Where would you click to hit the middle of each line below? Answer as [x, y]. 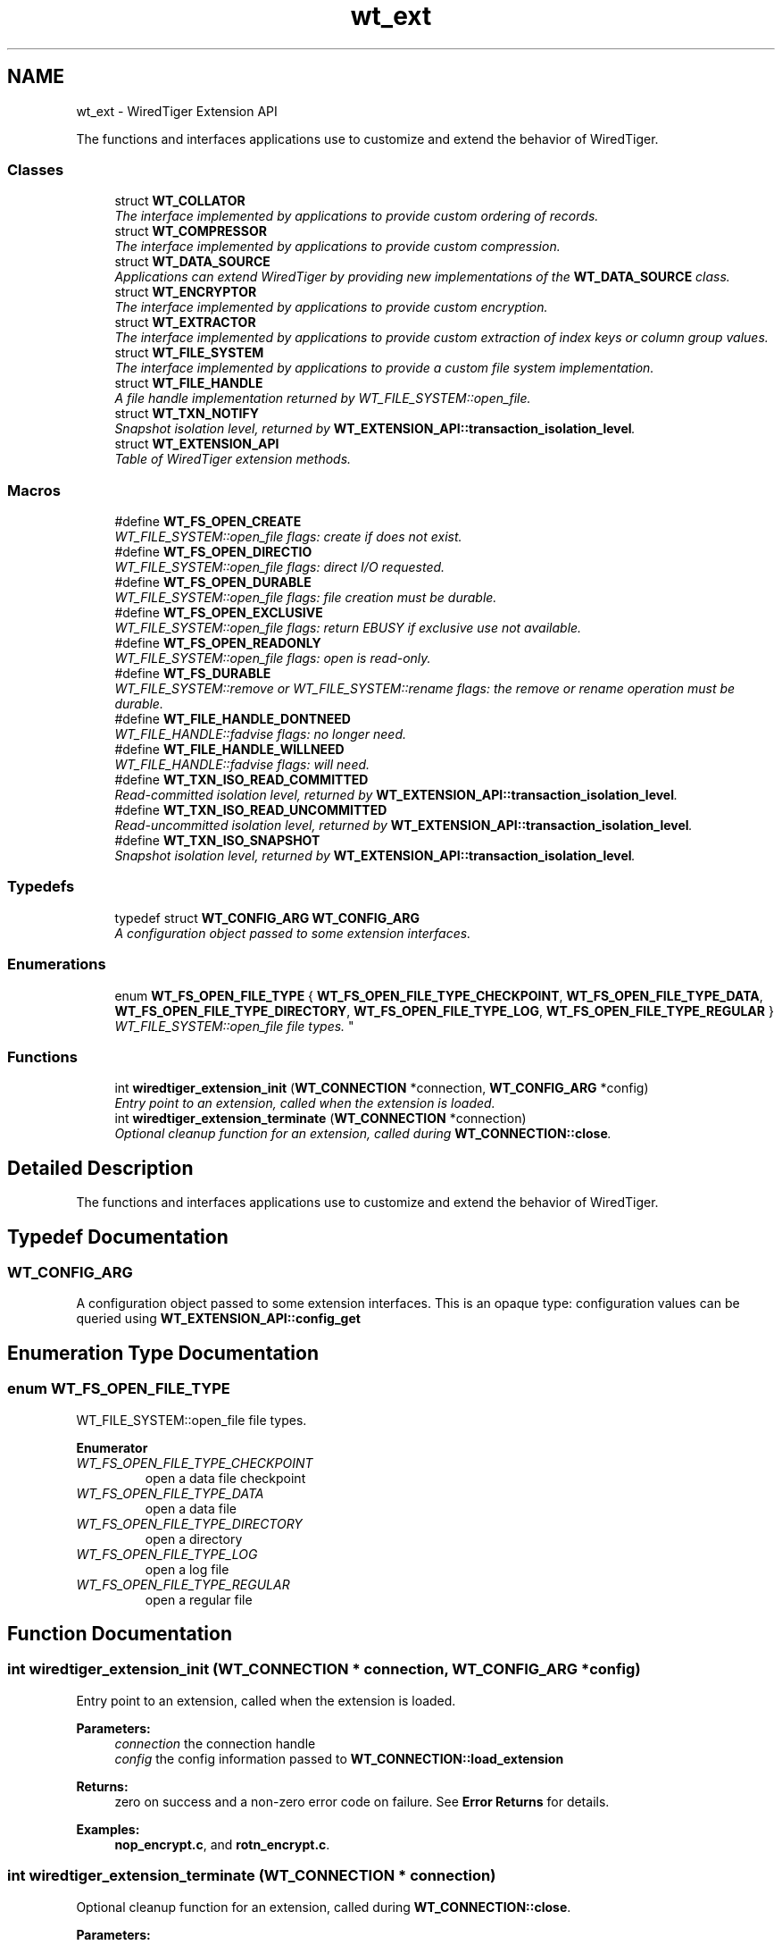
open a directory [194, 1538]
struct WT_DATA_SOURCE [192, 262]
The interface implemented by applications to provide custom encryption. [331, 307]
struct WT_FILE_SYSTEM [189, 353]
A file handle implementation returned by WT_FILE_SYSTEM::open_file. [323, 398]
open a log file [187, 1569]
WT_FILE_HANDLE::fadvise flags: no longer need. [261, 734]
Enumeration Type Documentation [163, 1353]
